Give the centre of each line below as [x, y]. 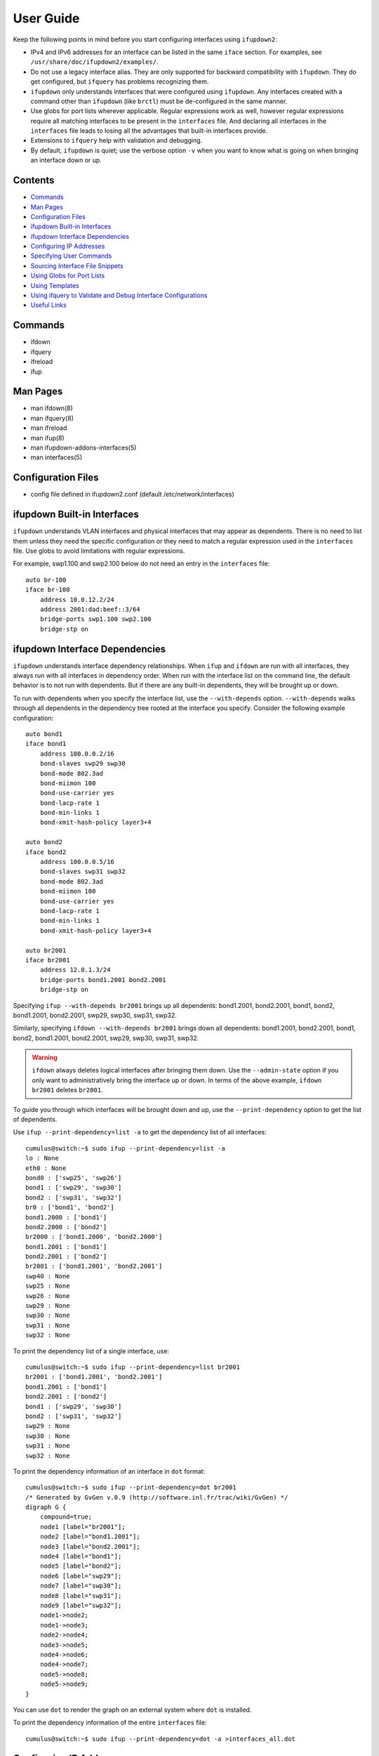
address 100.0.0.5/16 [77, 862]
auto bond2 [44, 842]
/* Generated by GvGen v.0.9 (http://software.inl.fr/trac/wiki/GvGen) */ [157, 1497]
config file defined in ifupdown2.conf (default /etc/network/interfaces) [132, 494]
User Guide [46, 18]
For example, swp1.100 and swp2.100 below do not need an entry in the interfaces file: [141, 564]
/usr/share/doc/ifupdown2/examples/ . [94, 62]
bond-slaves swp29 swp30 [82, 764]
